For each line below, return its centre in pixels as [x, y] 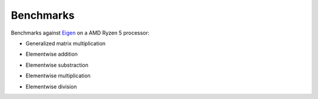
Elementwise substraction [57, 65]
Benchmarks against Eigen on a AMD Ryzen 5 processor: [80, 33]
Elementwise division [51, 86]
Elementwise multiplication [58, 76]
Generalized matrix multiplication [66, 43]
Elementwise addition [52, 54]
